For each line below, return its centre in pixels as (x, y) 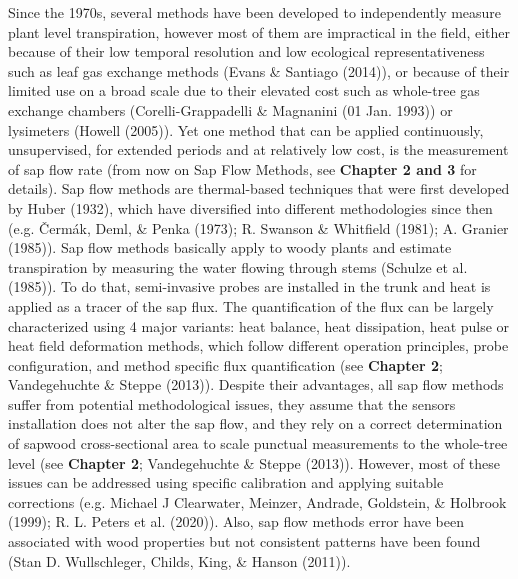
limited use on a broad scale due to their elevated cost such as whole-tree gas (244, 90)
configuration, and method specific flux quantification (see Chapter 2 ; (225, 364)
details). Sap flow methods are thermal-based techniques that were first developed (259, 188)
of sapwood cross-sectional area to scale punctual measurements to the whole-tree (258, 443)
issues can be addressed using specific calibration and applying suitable (226, 482)
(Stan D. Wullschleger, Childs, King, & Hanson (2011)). (179, 560)
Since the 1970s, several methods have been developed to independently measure (255, 12)
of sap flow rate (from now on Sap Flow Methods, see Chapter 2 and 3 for (242, 168)
